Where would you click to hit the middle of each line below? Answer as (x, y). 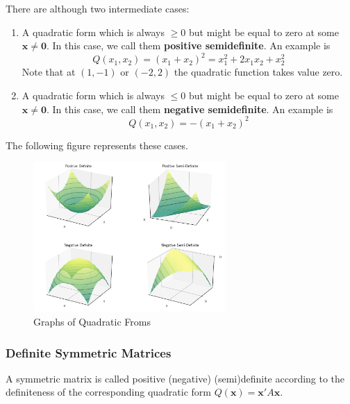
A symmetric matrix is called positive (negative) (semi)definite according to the (175, 378)
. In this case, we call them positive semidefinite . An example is (189, 45)
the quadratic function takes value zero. (258, 72)
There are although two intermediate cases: (98, 8)
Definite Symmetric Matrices (89, 352)
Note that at (49, 72)
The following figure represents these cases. (97, 145)
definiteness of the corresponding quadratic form (108, 392)
